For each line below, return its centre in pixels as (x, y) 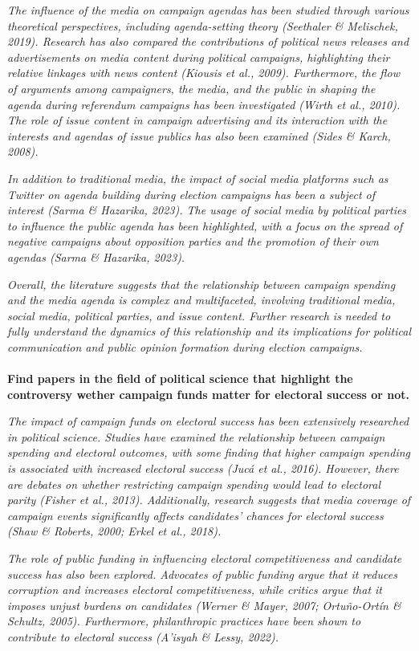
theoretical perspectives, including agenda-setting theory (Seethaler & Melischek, (203, 25)
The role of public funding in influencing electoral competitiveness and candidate (205, 558)
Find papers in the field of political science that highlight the (180, 378)
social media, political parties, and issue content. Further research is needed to (199, 315)
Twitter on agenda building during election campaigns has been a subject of (191, 194)
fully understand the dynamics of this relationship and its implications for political (209, 331)
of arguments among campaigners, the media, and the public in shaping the (191, 88)
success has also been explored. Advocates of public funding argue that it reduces (202, 574)
